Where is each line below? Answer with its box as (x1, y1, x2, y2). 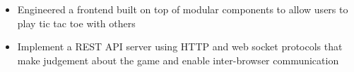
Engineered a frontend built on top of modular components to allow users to (17, 2, 348, 16)
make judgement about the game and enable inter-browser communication (17, 52, 339, 67)
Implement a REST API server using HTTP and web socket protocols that (17, 39, 343, 54)
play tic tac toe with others (17, 15, 136, 30)
